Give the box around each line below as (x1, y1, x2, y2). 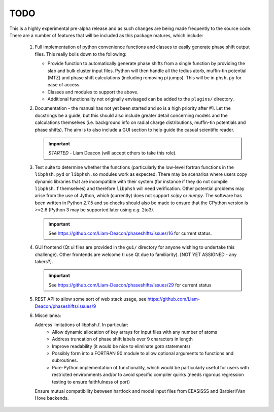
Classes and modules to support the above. (47, 89, 139, 95)
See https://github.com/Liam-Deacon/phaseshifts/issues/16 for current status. (48, 230, 212, 236)
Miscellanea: (35, 312, 61, 319)
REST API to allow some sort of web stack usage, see (35, 296, 147, 302)
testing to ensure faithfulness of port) (52, 378, 130, 385)
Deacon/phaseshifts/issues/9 (35, 303, 96, 309)
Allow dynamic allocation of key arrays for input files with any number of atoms (52, 329, 218, 335)
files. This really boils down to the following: (35, 51, 127, 57)
